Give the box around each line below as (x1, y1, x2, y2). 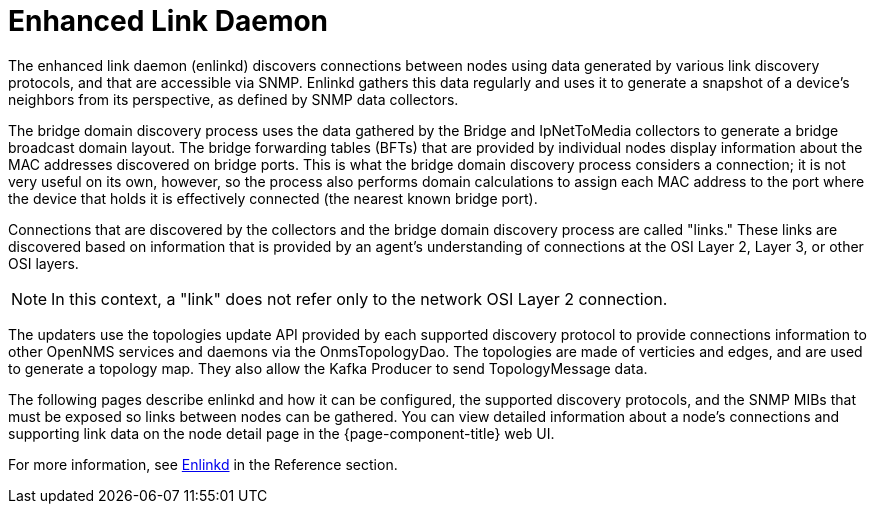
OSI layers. (8, 254, 79, 272)
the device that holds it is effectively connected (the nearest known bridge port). (8, 189, 538, 207)
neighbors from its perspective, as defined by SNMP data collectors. (8, 90, 459, 108)
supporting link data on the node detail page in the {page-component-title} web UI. (8, 424, 555, 442)
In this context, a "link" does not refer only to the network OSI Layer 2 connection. (51, 288, 668, 309)
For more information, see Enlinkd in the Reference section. (8, 455, 398, 473)
